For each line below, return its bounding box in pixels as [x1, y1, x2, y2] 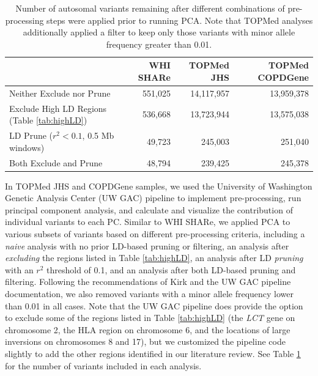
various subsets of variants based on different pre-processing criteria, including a [5, 227, 305, 240]
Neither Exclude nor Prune [9, 86, 111, 99]
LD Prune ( [9, 129, 53, 142]
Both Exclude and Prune [9, 156, 103, 169]
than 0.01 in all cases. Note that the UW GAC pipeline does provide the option [5, 299, 303, 312]
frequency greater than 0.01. [106, 37, 212, 50]
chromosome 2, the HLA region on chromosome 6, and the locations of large [5, 323, 290, 336]
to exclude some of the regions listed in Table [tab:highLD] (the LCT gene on [5, 311, 295, 324]
